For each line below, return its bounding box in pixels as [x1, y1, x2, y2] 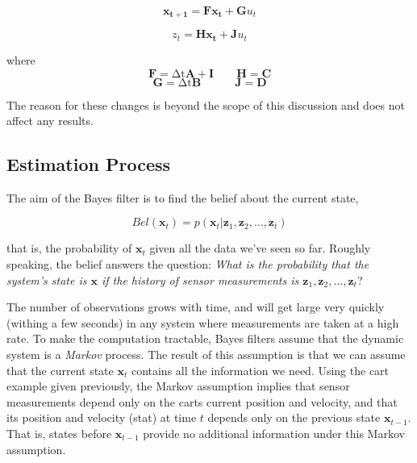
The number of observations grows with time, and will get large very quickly [6, 298, 385, 315]
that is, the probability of [6, 240, 132, 257]
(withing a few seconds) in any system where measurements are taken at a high [6, 314, 399, 331]
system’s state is [6, 271, 87, 288]
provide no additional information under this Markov [143, 425, 405, 442]
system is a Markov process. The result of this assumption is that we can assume [6, 346, 406, 363]
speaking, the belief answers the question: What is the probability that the [6, 256, 369, 273]
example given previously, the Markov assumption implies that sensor [6, 377, 350, 394]
